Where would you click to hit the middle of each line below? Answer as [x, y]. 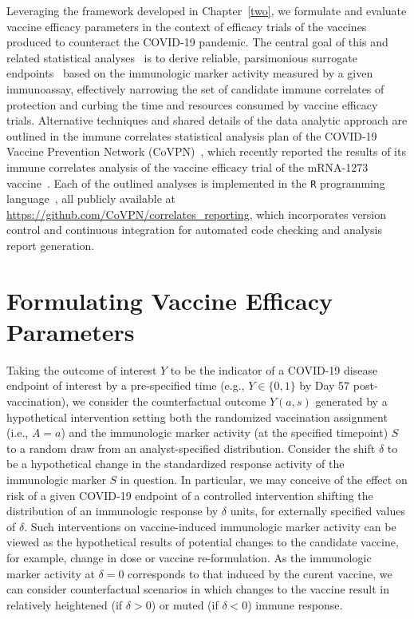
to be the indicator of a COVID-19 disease [274, 369]
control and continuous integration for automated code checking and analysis [194, 230]
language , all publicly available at [91, 198]
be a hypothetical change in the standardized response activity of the [175, 464]
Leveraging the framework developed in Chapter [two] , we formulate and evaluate [207, 10]
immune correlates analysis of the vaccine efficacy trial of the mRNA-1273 [187, 167]
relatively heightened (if [65, 604]
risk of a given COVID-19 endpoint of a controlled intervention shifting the [190, 495]
